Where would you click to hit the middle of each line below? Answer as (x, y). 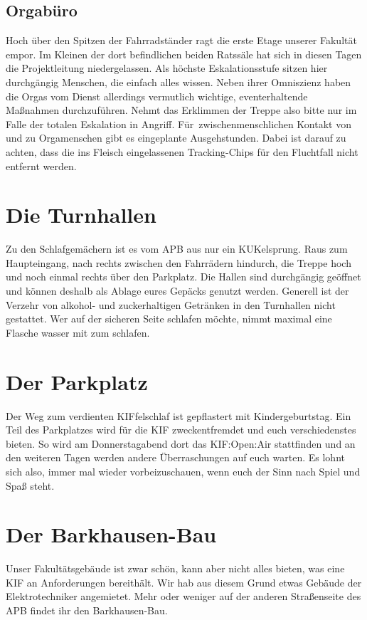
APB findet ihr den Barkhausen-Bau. (87, 610)
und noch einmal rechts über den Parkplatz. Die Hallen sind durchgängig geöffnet (183, 277)
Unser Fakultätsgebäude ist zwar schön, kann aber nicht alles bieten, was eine (175, 568)
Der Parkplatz (77, 381)
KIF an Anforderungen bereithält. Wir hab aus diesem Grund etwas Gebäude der (184, 582)
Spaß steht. (30, 485)
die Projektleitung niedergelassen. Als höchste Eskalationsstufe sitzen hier (167, 68)
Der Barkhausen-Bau (111, 534)
